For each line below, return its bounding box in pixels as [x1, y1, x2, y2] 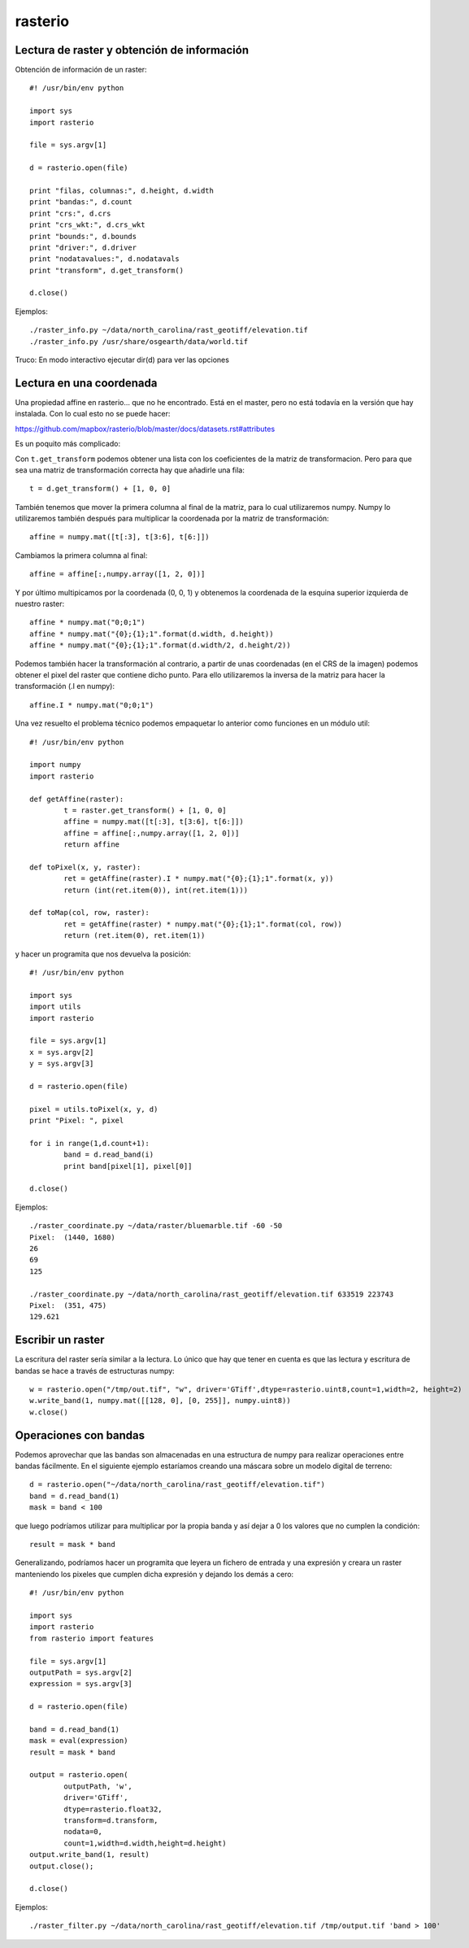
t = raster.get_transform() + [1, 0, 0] [63, 805, 227, 815]
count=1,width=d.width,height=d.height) [63, 1838, 227, 1848]
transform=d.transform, [63, 1816, 159, 1825]
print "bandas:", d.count [29, 198, 133, 207]
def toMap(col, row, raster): [29, 908, 150, 917]
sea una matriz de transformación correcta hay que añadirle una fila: [15, 464, 245, 475]
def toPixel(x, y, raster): [29, 862, 141, 872]
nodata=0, [63, 1827, 103, 1837]
